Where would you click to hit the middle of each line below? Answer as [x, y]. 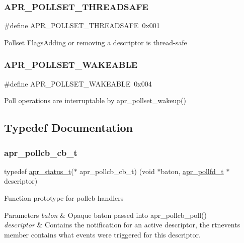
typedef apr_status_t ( [39, 171]
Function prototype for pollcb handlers [64, 198]
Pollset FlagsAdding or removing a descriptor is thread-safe [96, 42]
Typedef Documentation [68, 128]
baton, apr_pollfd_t [192, 171]
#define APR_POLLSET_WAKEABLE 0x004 [78, 83]
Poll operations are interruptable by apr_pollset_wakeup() [95, 100]
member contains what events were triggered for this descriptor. [102, 234]
